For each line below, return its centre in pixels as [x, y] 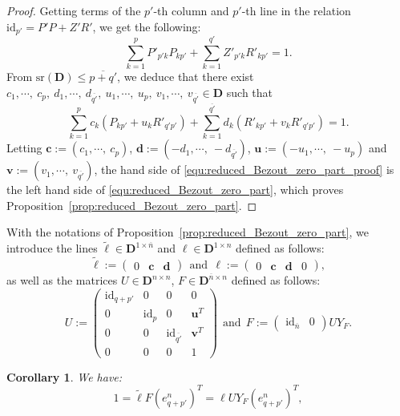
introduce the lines [52, 248]
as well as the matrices [62, 280]
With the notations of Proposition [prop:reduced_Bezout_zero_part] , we [188, 232]
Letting [24, 148]
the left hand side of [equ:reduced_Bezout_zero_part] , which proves [175, 190]
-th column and [191, 10]
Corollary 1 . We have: [65, 376]
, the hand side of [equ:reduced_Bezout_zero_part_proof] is [244, 170]
